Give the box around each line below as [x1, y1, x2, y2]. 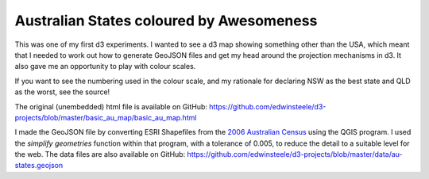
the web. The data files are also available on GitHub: [14, 150, 186, 159]
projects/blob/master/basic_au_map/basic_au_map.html [14, 112, 197, 122]
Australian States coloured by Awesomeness [14, 12, 318, 29]
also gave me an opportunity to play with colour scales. [14, 62, 196, 71]
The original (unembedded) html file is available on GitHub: [14, 101, 208, 111]
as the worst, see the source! [14, 87, 110, 97]
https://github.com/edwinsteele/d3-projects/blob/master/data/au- [187, 150, 403, 159]
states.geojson [14, 161, 64, 170]
